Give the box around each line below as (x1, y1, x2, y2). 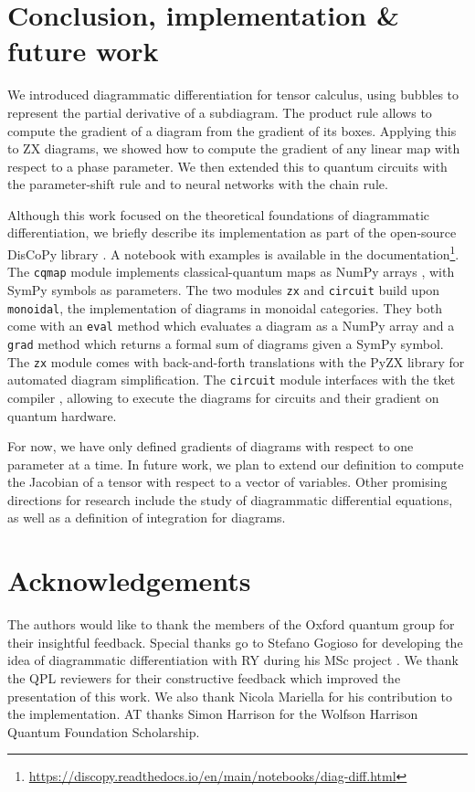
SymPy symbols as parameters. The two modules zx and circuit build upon (7, 280, 440, 299)
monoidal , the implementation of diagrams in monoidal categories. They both (7, 298, 442, 317)
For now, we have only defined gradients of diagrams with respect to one (7, 437, 414, 456)
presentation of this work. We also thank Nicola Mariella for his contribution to (7, 686, 453, 705)
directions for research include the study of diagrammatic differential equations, (7, 490, 453, 509)
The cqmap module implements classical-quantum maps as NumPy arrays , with (7, 262, 455, 281)
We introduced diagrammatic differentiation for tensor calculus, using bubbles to (7, 85, 459, 104)
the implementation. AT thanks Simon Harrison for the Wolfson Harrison (7, 704, 418, 723)
